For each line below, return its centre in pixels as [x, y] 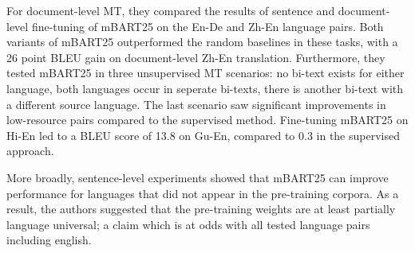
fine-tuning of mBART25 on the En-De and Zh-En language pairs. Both [207, 26]
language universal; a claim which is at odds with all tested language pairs [188, 224]
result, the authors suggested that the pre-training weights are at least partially [201, 209]
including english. [49, 240]
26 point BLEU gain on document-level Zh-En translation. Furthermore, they [196, 57]
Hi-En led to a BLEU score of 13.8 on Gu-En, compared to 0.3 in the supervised [203, 135]
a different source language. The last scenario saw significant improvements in [196, 104]
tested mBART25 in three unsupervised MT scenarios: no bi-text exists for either [206, 73]
